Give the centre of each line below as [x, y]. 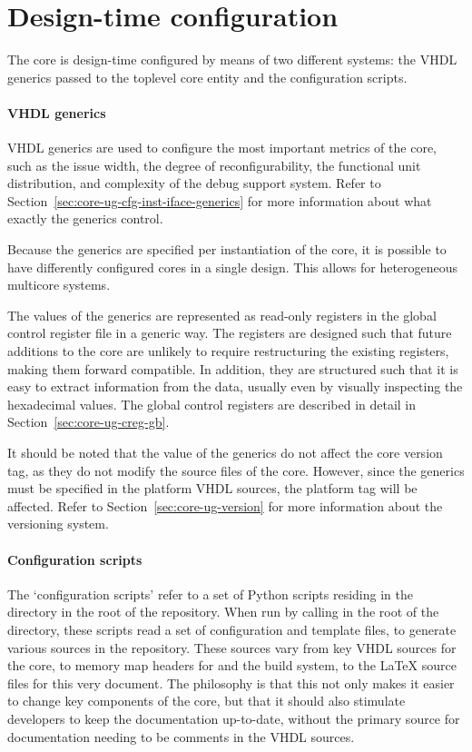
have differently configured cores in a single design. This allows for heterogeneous [233, 267]
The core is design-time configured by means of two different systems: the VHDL [232, 59]
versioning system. [58, 524]
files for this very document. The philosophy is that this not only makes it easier [231, 683]
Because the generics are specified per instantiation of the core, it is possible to [227, 249]
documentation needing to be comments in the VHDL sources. [181, 736]
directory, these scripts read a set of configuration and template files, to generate [232, 629]
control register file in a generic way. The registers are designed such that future [230, 333]
